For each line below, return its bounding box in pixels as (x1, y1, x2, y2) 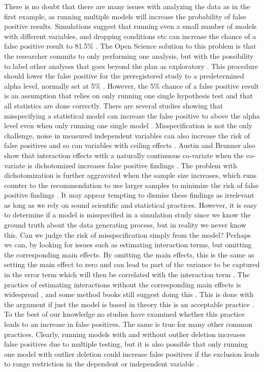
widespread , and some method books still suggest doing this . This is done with (4, 289, 254, 300)
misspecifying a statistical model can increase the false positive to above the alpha (4, 110, 260, 121)
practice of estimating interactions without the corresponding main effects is (4, 279, 241, 289)
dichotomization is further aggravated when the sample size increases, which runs (4, 170, 257, 180)
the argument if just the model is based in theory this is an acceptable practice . (4, 299, 254, 309)
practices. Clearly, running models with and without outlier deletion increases (4, 328, 246, 339)
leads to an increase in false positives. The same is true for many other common (4, 319, 252, 329)
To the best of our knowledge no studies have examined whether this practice (4, 309, 245, 319)
